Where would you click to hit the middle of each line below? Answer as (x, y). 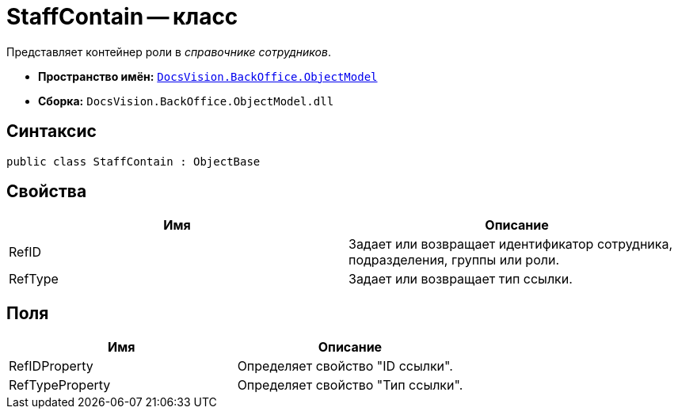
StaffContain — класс (122, 17)
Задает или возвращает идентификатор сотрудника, (511, 244)
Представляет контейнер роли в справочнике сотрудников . (169, 51)
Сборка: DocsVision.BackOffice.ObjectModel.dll (186, 101)
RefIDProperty (51, 366)
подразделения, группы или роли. (454, 260)
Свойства (47, 192)
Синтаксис (51, 131)
